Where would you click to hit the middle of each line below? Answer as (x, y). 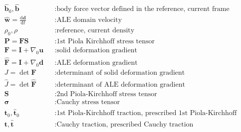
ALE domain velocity (89, 20)
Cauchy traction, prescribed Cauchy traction (125, 125)
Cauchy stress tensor (88, 102)
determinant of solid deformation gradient (121, 72)
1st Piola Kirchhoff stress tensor (106, 41)
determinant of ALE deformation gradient (121, 85)
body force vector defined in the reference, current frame (143, 9)
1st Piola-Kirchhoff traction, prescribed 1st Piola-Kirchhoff (147, 113)
